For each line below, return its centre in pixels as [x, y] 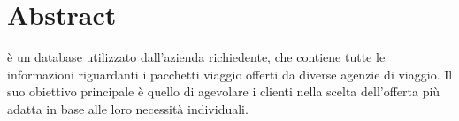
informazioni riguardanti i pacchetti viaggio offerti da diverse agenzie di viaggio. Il [230, 74]
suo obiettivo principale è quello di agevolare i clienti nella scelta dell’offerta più [224, 91]
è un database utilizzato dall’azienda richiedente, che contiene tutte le [196, 57]
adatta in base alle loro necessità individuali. [128, 108]
